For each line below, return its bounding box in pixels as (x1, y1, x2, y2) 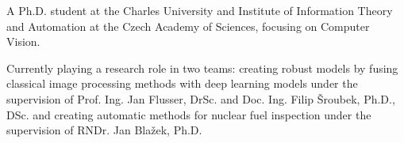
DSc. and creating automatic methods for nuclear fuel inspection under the (6, 106, 371, 122)
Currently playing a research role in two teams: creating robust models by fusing (6, 59, 398, 76)
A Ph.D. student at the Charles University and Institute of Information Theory (6, 2, 393, 18)
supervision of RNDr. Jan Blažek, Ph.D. (6, 122, 202, 138)
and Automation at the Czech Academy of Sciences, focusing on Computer (6, 17, 370, 34)
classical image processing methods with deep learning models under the (6, 75, 358, 92)
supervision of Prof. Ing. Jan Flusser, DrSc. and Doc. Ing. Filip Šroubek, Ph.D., (6, 90, 395, 107)
